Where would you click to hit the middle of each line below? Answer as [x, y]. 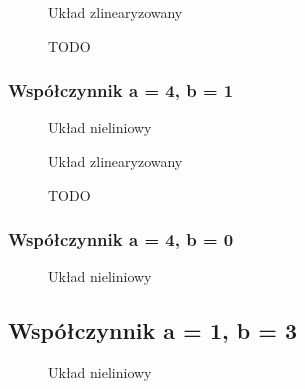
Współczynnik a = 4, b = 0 [121, 239]
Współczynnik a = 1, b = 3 [153, 330]
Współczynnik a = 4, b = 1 [121, 90]
